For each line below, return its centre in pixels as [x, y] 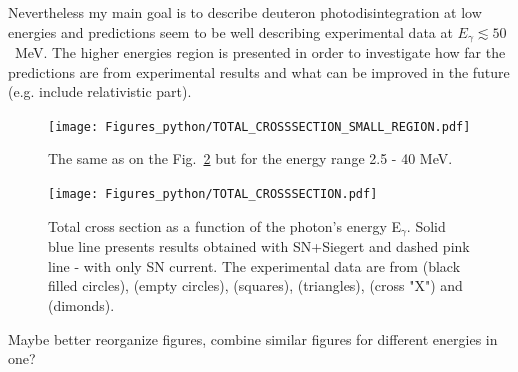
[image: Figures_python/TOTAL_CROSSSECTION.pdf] [213, 194]
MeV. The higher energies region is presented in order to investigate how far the [260, 52]
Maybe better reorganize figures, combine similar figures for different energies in [253, 338]
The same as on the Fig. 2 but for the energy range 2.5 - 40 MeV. [250, 158]
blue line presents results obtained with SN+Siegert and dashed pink [259, 246]
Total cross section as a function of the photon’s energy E [224, 225]
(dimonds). [81, 304]
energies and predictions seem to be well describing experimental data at [230, 31]
